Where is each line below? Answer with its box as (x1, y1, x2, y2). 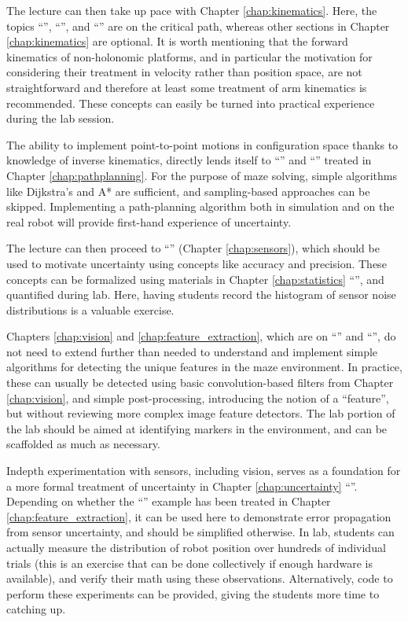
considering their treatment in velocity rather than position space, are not (6, 64, 362, 80)
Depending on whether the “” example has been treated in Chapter (6, 493, 331, 510)
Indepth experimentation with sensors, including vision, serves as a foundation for (6, 462, 401, 479)
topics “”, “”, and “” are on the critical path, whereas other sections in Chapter (6, 17, 390, 34)
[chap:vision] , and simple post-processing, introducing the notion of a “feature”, (6, 389, 389, 406)
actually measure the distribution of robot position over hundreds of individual (6, 539, 386, 555)
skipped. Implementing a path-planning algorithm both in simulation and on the (6, 198, 395, 215)
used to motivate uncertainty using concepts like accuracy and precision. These (6, 255, 387, 271)
